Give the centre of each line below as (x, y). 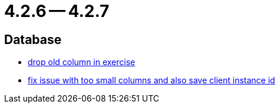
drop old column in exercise (82, 62)
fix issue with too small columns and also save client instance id (151, 80)
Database (33, 39)
